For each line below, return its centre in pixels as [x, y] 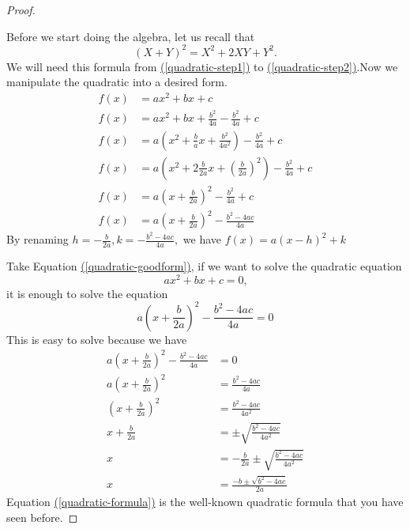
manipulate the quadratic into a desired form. [117, 82]
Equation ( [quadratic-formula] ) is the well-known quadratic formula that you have [205, 502]
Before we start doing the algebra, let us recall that [131, 36]
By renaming [38, 239]
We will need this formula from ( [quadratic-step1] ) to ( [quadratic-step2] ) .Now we [202, 66]
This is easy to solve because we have [97, 339]
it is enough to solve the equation [87, 293]
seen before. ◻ [42, 517]
